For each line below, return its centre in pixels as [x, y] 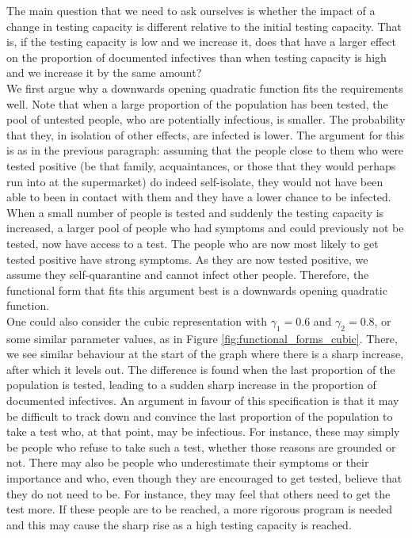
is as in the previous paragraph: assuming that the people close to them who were [205, 150]
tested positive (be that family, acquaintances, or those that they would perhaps [201, 165]
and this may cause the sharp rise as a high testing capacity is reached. [179, 524]
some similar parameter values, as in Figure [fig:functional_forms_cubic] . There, [202, 338]
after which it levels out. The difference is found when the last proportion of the [201, 369]
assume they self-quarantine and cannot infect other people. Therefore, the [188, 275]
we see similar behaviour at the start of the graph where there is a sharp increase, [205, 354]
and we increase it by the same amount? [104, 72]
